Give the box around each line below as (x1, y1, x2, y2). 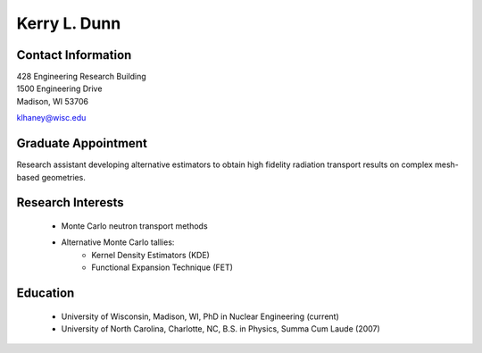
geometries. (41, 172, 87, 182)
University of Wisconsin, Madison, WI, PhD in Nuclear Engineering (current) (61, 311, 339, 322)
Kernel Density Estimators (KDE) (91, 249, 210, 260)
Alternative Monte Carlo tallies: (61, 237, 175, 248)
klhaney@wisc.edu (16, 113, 87, 123)
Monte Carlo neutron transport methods (61, 220, 209, 231)
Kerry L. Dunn (16, 13, 121, 33)
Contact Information (16, 47, 132, 63)
